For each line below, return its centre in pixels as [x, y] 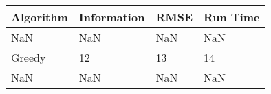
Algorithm [40, 17]
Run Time [231, 17]
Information [112, 17]
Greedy [29, 57]
